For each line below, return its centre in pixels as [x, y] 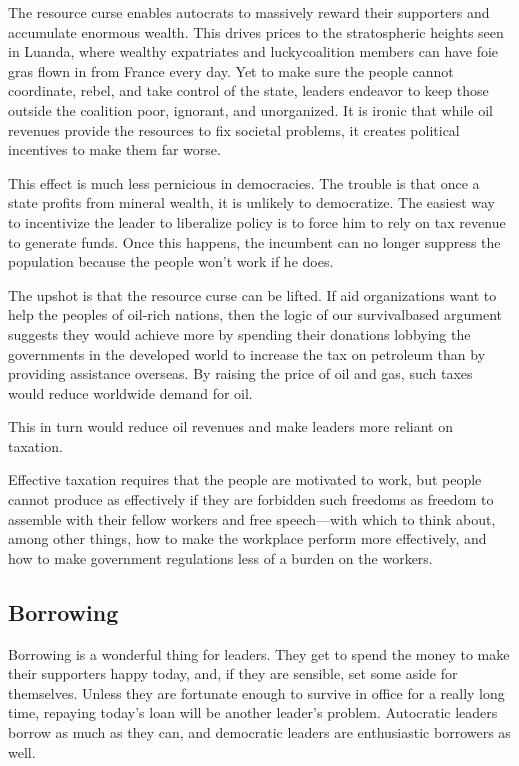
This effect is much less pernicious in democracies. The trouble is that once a [244, 182]
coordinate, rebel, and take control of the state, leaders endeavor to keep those [248, 90]
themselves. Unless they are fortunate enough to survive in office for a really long [256, 692]
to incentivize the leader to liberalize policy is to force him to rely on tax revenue [257, 221]
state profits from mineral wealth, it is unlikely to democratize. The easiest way [251, 202]
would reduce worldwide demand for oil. [130, 392]
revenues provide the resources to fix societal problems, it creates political [234, 129]
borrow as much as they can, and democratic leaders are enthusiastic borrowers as [259, 732]
